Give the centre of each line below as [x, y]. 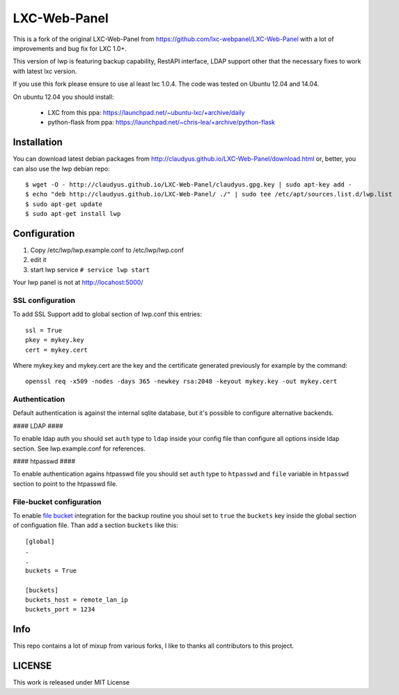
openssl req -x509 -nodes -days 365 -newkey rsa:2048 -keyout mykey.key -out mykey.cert [181, 382]
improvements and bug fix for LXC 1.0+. [70, 48]
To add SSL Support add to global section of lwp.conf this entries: [107, 314]
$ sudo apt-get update [64, 204]
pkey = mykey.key [55, 340]
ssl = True [44, 330]
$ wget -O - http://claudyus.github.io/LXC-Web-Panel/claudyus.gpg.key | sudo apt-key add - [189, 184]
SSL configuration [44, 300]
